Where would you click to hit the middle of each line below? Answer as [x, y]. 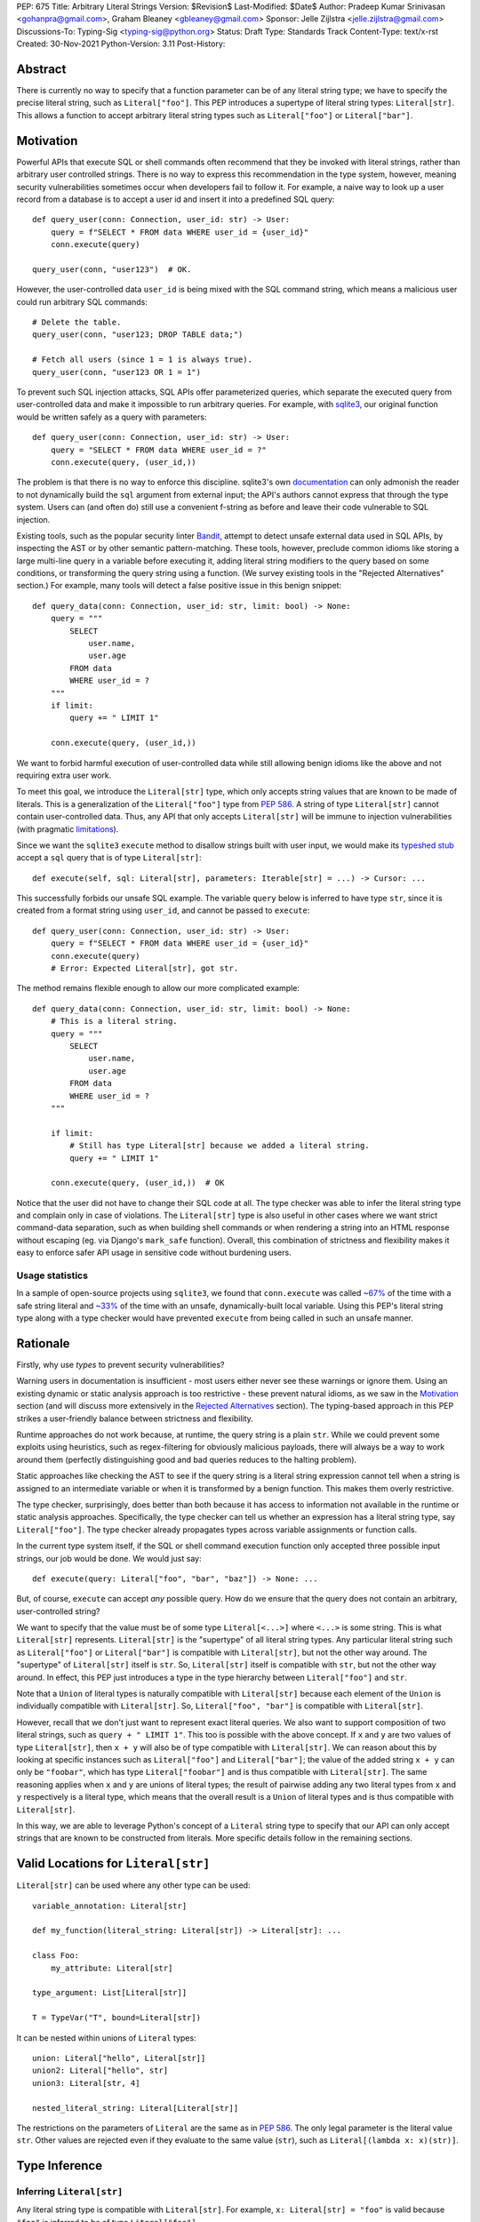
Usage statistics [52, 1275]
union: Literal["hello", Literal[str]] [119, 2058]
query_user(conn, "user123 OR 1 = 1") [117, 372]
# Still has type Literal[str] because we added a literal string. [220, 1146]
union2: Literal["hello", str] [100, 2070]
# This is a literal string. [114, 1021]
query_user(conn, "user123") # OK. [112, 269]
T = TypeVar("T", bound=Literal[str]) [117, 2018]
